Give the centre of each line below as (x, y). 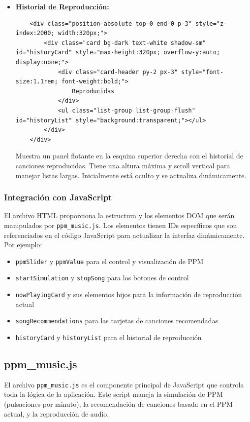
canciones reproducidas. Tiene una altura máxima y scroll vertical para (123, 165)
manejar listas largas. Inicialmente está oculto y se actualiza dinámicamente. (131, 175)
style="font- (203, 72)
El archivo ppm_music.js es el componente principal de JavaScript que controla (124, 384)
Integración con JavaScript (58, 197)
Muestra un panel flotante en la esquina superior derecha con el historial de (129, 156)
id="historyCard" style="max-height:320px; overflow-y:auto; (118, 53)
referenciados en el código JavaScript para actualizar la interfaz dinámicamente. (124, 235)
